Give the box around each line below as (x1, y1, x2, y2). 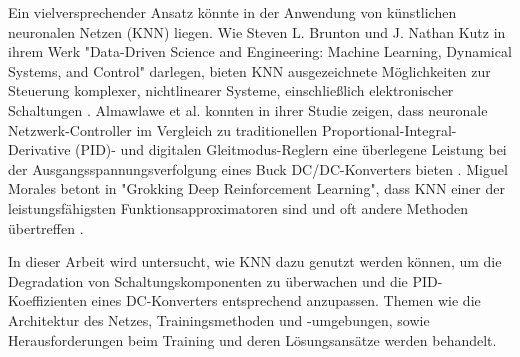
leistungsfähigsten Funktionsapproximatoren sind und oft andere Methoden (8, 197, 469, 218)
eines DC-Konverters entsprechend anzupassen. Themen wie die (91, 290, 481, 311)
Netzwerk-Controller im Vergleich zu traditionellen (8, 119, 318, 140)
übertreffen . (8, 217, 84, 238)
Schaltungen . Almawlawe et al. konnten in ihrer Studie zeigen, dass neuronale (8, 99, 488, 120)
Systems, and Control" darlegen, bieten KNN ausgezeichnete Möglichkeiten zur (8, 60, 491, 81)
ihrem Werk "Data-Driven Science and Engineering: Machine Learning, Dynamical (8, 41, 512, 62)
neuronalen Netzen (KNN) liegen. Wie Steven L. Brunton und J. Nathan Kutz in (8, 21, 506, 42)
